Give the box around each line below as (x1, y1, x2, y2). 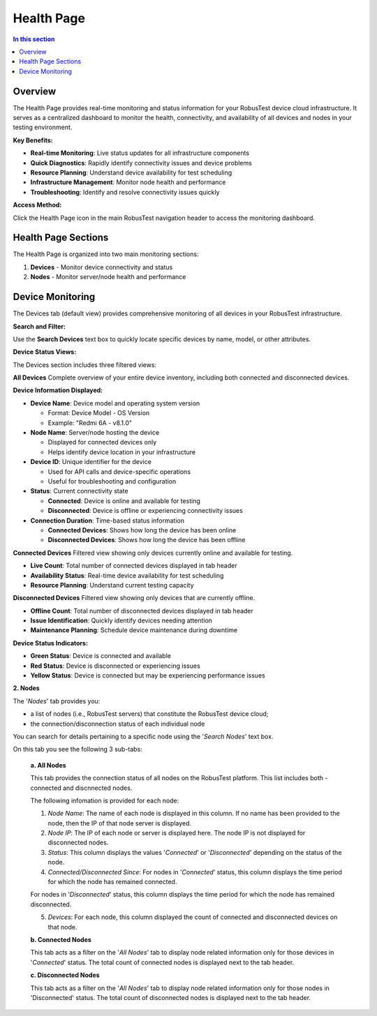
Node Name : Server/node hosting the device (30, 428, 160, 437)
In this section (13, 35, 55, 43)
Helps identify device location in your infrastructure (47, 447, 196, 456)
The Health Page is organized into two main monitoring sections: (13, 250, 199, 258)
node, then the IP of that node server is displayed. (47, 819, 192, 827)
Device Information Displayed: (13, 386, 103, 394)
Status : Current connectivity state (30, 487, 128, 495)
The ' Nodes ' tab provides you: (13, 696, 101, 705)
